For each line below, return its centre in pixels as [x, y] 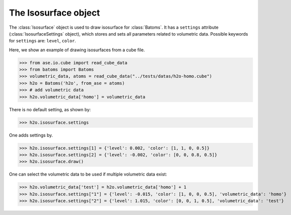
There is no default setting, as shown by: [50, 109]
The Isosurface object [54, 13]
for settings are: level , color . [43, 41]
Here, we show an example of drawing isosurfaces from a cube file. [77, 50]
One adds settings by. [31, 135]
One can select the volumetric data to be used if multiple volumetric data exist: [88, 174]
